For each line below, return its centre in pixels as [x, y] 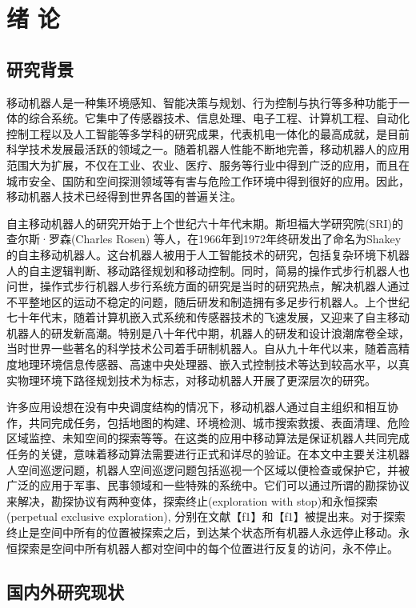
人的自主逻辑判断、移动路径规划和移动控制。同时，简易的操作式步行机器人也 [208, 270]
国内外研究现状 [65, 591]
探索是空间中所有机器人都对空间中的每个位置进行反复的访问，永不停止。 [208, 548]
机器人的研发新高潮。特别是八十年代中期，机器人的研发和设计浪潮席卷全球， [208, 332]
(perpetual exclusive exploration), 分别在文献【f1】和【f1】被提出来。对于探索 [206, 516]
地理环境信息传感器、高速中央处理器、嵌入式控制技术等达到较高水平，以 [208, 364]
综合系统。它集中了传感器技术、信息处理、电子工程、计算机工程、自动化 [219, 118]
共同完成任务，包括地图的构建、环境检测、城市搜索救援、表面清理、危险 [219, 422]
